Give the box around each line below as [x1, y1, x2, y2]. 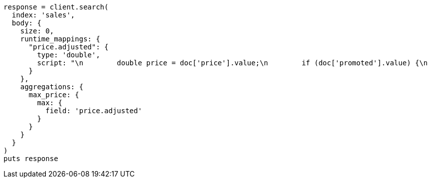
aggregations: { [20, 83, 84, 91]
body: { [11, 19, 41, 27]
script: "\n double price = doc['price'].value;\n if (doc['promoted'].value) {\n [37, 59, 428, 67]
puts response [3, 155, 58, 163]
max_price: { [28, 91, 79, 99]
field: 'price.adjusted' [45, 107, 143, 115]
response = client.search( [3, 3, 109, 11]
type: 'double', [37, 51, 100, 59]
